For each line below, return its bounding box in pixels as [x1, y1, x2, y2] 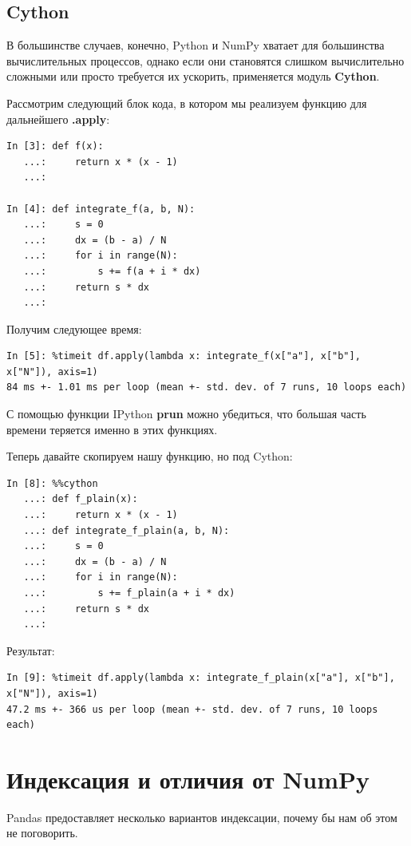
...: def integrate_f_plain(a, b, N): [23, 524, 230, 536]
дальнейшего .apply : [6, 110, 110, 127]
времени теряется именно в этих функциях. [6, 421, 218, 437]
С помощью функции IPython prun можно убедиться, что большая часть [6, 405, 366, 422]
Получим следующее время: [6, 320, 142, 337]
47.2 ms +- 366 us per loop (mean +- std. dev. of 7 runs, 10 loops [6, 703, 378, 715]
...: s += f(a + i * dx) [23, 265, 201, 277]
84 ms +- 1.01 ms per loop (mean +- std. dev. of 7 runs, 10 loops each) [6, 381, 407, 393]
